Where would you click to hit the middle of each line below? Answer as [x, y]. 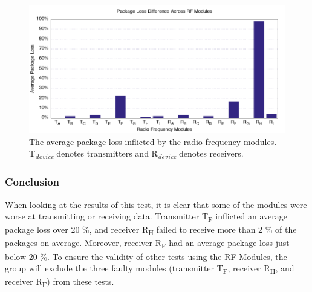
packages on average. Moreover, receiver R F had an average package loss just [147, 244]
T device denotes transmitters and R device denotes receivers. [136, 154]
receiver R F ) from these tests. [60, 282]
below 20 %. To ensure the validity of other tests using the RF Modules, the [146, 256]
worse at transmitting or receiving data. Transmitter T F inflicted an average [146, 217]
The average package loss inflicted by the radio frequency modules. [153, 141]
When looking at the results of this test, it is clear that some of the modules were [156, 204]
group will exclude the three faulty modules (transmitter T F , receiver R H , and [150, 269]
